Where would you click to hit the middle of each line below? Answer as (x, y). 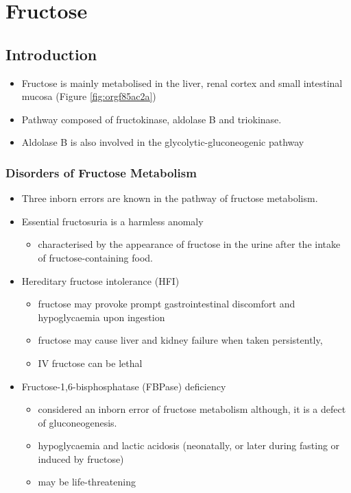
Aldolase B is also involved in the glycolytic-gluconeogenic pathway (163, 142)
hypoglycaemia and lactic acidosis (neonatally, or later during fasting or (189, 445)
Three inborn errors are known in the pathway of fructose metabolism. (170, 198)
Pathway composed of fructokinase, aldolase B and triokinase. (152, 119)
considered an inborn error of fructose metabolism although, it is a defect (192, 409)
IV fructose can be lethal (90, 363)
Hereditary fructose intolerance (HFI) (100, 280)
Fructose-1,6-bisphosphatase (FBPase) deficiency (124, 386)
